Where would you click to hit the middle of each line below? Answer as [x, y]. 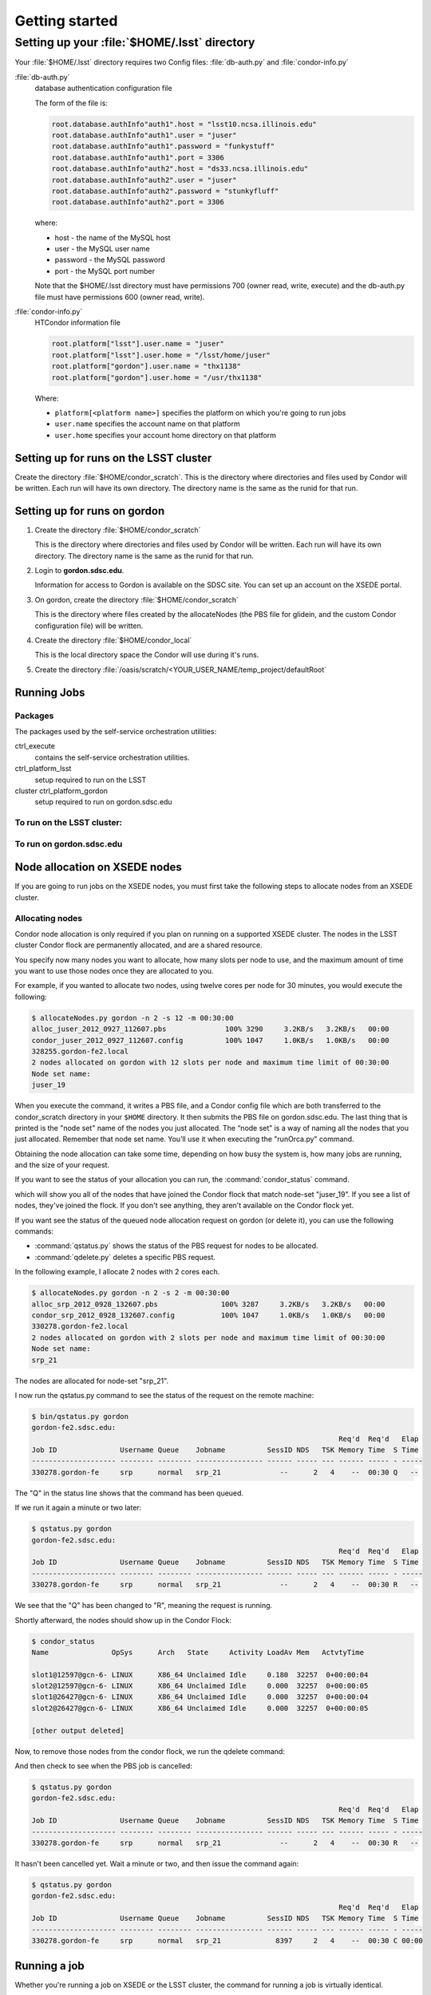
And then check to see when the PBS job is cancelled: [104, 1766]
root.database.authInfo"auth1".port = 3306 [138, 157]
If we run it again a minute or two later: [78, 1507]
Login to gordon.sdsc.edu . [79, 571]
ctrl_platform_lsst [43, 768]
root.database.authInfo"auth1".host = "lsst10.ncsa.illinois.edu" [184, 124]
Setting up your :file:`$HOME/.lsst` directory [135, 42]
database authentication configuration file [103, 89]
